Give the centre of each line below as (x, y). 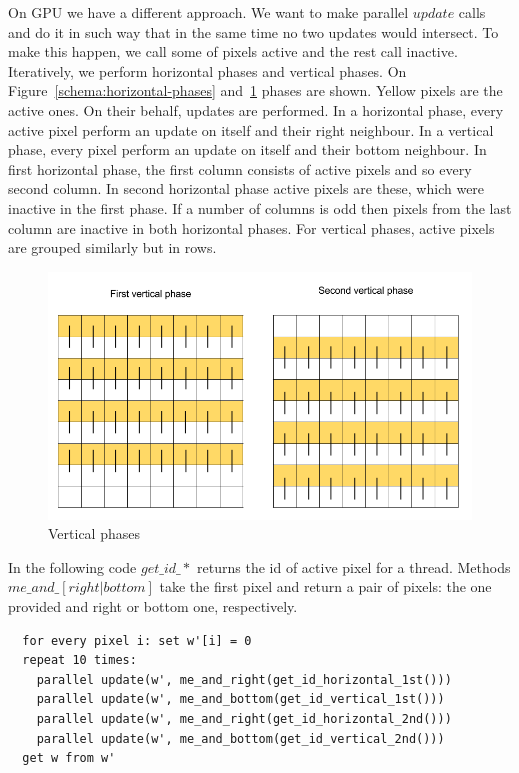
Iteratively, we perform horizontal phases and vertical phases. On (207, 70)
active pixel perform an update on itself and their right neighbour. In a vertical (251, 129)
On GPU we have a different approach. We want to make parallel (208, 12)
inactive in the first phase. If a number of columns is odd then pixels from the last (260, 207)
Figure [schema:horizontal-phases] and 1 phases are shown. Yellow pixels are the (255, 90)
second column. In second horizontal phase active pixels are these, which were (246, 188)
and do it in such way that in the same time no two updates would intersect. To (253, 31)
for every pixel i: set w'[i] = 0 (137, 640)
